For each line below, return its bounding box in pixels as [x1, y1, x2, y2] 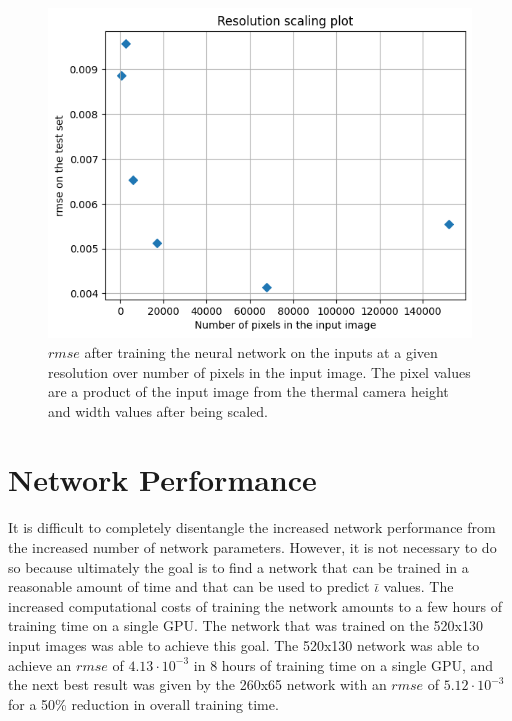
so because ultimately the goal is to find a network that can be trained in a [8, 556, 469, 577]
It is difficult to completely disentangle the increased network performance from [8, 517, 496, 538]
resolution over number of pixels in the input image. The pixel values [48, 361, 471, 382]
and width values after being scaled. [48, 400, 268, 421]
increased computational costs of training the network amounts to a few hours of [8, 595, 503, 616]
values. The [383, 576, 454, 597]
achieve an [8, 654, 72, 675]
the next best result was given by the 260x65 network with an [8, 674, 387, 695]
